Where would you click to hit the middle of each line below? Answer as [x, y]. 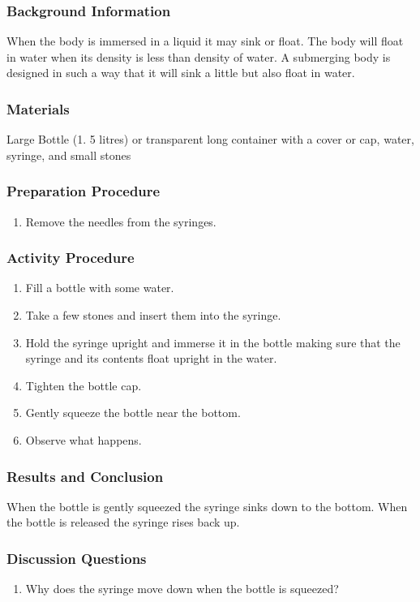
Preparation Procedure [84, 191]
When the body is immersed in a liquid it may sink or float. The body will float [205, 41]
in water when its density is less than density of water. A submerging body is [199, 56]
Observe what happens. [84, 440]
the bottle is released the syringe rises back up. [123, 522]
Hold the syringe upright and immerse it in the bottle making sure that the [213, 342]
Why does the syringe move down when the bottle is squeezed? [182, 589]
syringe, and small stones [69, 155]
